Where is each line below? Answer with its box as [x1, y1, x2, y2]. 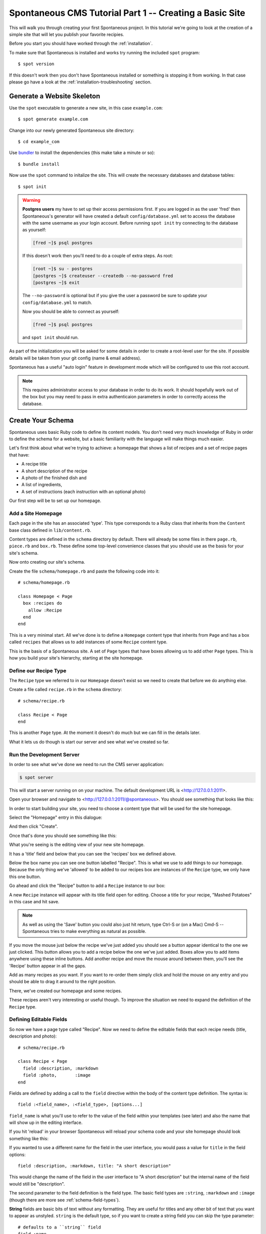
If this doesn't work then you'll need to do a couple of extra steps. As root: [22, 253, 173, 259]
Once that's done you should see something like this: [9, 832, 117, 839]
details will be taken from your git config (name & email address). [9, 355, 141, 361]
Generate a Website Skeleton [9, 92, 100, 100]
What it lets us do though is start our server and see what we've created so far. [9, 738, 169, 745]
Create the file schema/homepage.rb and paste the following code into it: [9, 568, 160, 574]
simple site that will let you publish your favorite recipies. [9, 31, 124, 37]
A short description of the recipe [21, 468, 88, 474]
